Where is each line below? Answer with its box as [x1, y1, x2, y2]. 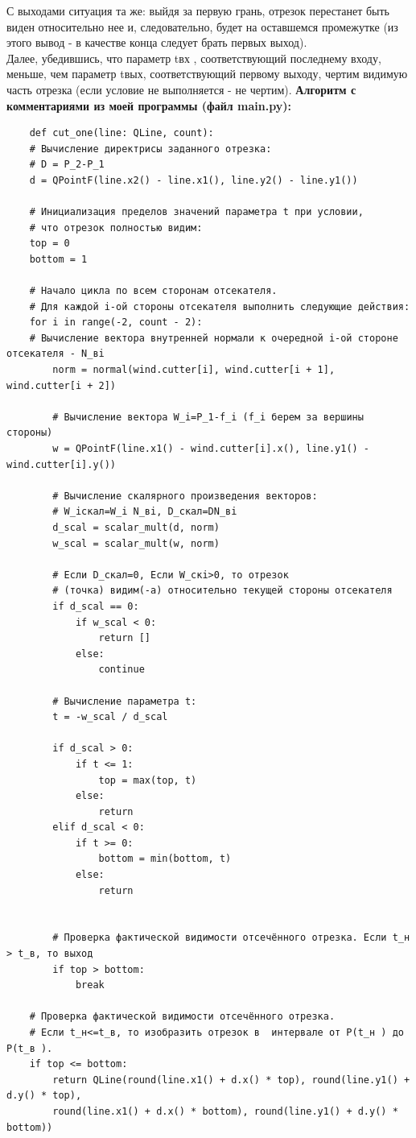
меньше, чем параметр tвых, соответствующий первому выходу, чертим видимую [6, 65, 408, 82]
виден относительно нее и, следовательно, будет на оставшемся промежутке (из [6, 18, 398, 35]
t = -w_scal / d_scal [52, 711, 168, 723]
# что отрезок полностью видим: [29, 221, 203, 234]
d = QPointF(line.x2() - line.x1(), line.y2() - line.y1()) [29, 174, 358, 186]
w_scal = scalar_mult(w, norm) [52, 537, 220, 549]
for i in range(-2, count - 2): [29, 317, 203, 329]
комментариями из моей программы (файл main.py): [6, 97, 291, 114]
